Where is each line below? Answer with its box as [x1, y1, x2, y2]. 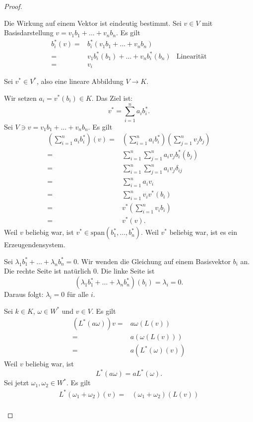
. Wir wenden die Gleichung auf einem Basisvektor [77, 256, 231, 266]
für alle [66, 289, 89, 299]
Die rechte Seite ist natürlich [4, 266, 91, 276]
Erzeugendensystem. [4, 239, 65, 250]
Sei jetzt [4, 377, 29, 388]
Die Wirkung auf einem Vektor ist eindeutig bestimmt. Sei [4, 17, 182, 28]
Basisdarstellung [4, 27, 54, 38]
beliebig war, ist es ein [169, 227, 237, 237]
